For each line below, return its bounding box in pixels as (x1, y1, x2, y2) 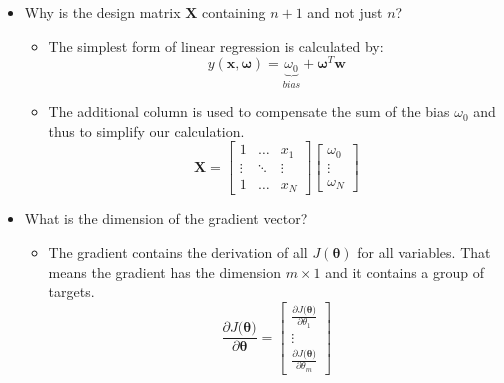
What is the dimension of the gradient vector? (24, 208, 308, 229)
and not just (307, 2, 383, 22)
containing (202, 2, 266, 22)
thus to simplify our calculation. (48, 120, 245, 141)
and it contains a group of (325, 261, 485, 282)
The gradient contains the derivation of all (48, 241, 308, 262)
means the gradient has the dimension (48, 261, 282, 282)
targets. (48, 281, 95, 302)
